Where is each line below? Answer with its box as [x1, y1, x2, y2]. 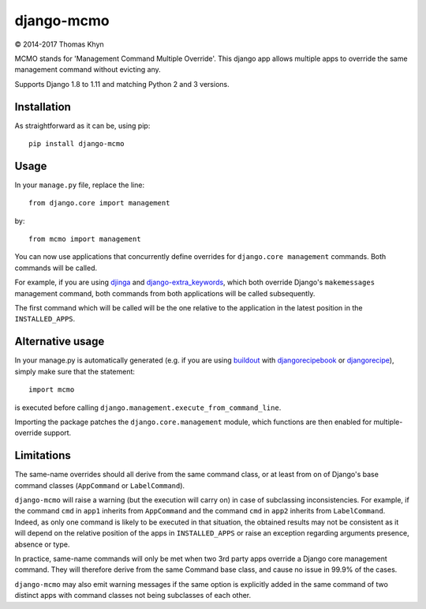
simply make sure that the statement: [14, 367, 136, 376]
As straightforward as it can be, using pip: [14, 121, 151, 130]
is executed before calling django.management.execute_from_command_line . [14, 403, 282, 412]
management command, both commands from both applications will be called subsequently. [14, 288, 316, 298]
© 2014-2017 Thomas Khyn [14, 39, 104, 49]
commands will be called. [14, 263, 98, 273]
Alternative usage [14, 335, 105, 348]
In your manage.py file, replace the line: [14, 180, 145, 190]
